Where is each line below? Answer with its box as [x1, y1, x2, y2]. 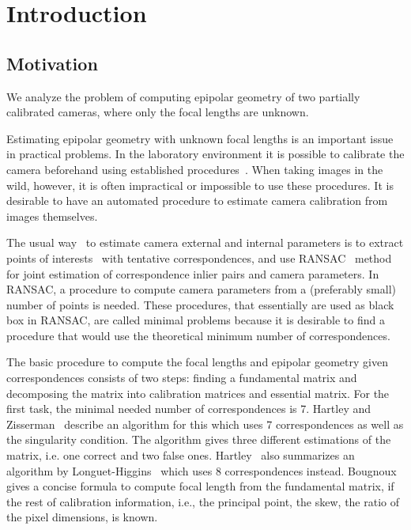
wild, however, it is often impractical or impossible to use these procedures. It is [6, 176, 394, 193]
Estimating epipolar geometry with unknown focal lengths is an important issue [6, 130, 394, 146]
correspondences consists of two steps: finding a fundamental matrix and [6, 369, 357, 386]
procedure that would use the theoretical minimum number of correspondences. [6, 327, 390, 343]
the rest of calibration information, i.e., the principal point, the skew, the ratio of [6, 493, 400, 509]
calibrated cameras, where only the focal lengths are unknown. [6, 104, 309, 120]
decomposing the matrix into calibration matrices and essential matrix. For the [6, 384, 390, 401]
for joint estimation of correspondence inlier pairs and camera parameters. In [6, 265, 379, 282]
